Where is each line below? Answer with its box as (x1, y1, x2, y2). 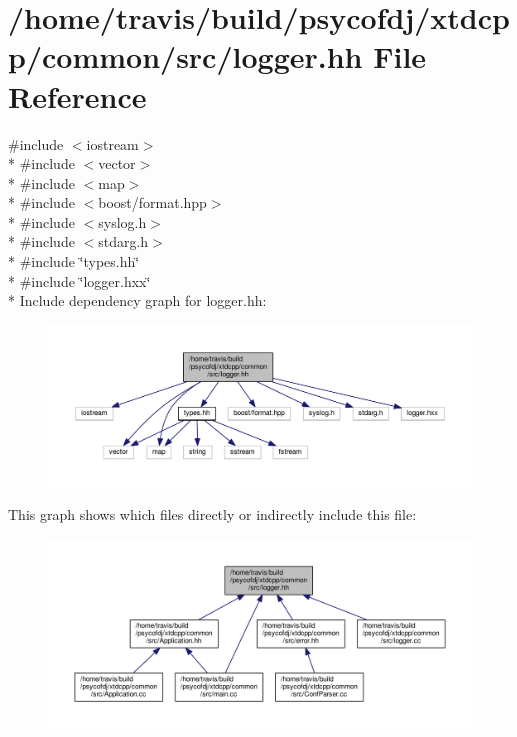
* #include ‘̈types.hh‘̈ (8, 251, 140, 272)
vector (98, 153, 136, 174)
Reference (8, 75, 147, 116)
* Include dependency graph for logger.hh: (8, 290, 267, 311)
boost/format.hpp (98, 192, 207, 213)
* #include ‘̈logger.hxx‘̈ (8, 270, 151, 291)
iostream (86, 133, 139, 154)
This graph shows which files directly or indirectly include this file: (8, 504, 417, 525)
